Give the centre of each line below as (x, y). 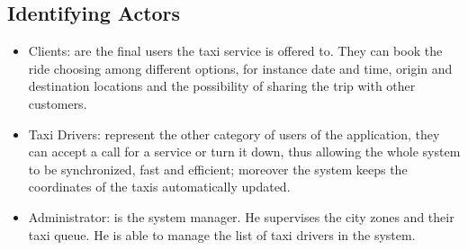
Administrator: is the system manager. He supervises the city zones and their (241, 216)
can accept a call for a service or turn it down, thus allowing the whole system (244, 152)
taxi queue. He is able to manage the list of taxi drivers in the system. (222, 234)
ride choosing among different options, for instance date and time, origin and (240, 68)
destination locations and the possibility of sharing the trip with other (222, 86)
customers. (58, 103)
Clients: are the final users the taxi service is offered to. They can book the (235, 51)
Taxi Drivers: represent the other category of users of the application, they (234, 134)
